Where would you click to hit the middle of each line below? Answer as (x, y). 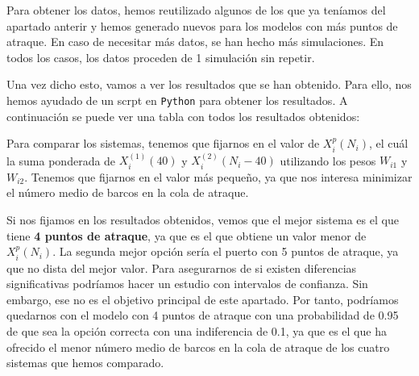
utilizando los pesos (328, 160)
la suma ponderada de (61, 160)
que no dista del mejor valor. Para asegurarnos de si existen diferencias (182, 267)
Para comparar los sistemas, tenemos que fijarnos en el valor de (163, 143)
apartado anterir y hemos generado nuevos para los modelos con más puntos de (202, 25)
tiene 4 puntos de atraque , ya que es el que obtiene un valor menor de (187, 235)
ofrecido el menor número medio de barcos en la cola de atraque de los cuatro (198, 347)
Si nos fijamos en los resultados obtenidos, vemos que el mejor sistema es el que (203, 220)
